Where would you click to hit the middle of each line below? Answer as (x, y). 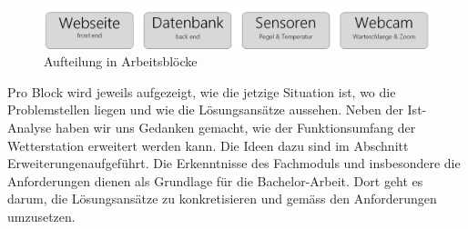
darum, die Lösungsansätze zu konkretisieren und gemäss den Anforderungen (222, 199)
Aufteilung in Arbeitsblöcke (121, 61)
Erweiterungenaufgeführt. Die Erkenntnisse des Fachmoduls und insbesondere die (234, 163)
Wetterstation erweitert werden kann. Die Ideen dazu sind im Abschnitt (208, 145)
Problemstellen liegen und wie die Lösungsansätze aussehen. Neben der (205, 110)
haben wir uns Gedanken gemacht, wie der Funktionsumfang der (235, 127)
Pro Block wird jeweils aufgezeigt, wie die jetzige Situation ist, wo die (202, 91)
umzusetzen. (41, 216)
